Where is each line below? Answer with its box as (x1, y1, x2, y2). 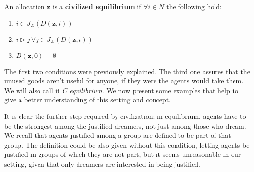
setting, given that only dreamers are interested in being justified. (4, 158, 200, 169)
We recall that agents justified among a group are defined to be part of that (4, 130, 231, 140)
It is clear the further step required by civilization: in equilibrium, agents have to (4, 111, 246, 121)
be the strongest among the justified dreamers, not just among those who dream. (4, 120, 246, 131)
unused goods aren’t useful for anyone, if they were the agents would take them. (4, 76, 244, 86)
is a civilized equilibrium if (52, 1, 141, 11)
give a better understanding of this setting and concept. (4, 95, 171, 105)
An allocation (4, 1, 45, 11)
